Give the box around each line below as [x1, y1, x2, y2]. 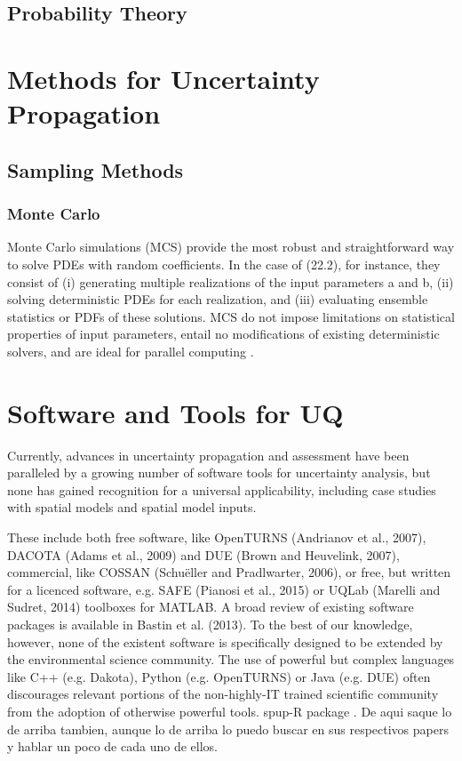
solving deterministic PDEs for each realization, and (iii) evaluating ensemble [7, 290, 428, 308]
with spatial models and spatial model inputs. [7, 498, 257, 517]
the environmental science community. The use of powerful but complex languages [7, 650, 455, 669]
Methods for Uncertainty [7, 60, 320, 96]
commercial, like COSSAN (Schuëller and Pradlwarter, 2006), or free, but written [7, 563, 451, 581]
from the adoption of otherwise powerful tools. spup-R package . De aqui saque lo [7, 701, 452, 720]
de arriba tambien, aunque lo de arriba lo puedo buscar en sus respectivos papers [7, 719, 449, 738]
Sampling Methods [7, 156, 184, 183]
